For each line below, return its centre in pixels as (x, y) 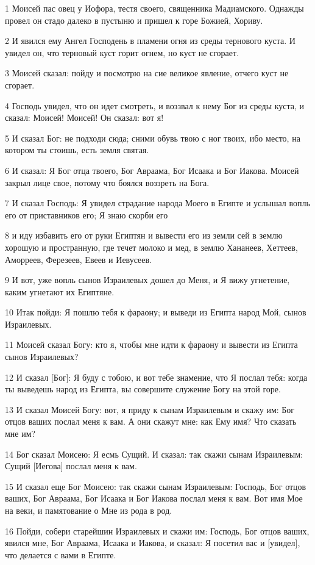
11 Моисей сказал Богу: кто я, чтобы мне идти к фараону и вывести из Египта (151, 344)
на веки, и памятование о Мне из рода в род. (89, 510)
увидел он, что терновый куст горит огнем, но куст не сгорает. (122, 52)
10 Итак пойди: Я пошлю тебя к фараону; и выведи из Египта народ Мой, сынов (156, 312)
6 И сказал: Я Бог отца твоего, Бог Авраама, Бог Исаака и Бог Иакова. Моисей (152, 170)
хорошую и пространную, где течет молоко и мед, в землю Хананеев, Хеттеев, (151, 247)
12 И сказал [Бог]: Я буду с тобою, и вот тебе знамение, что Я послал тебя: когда (156, 377)
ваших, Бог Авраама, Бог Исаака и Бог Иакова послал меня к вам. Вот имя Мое (154, 498)
